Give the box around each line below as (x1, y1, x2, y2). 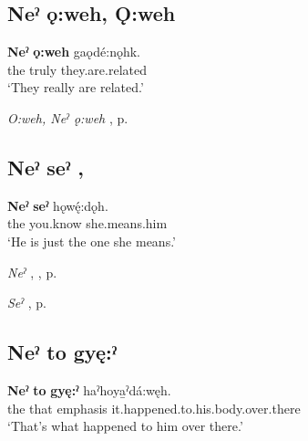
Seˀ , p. (7, 293, 47, 312)
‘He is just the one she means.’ (7, 231, 176, 250)
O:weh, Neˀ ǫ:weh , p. (7, 108, 128, 127)
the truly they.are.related (7, 59, 147, 79)
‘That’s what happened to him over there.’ (7, 416, 243, 436)
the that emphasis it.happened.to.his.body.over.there (7, 398, 301, 417)
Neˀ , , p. (7, 262, 57, 281)
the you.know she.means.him (7, 214, 168, 233)
